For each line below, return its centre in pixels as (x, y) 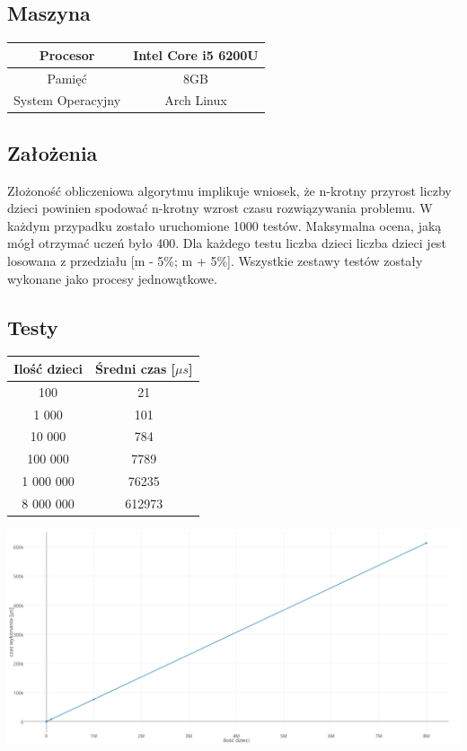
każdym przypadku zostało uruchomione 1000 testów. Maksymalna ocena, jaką (225, 225)
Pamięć (67, 78)
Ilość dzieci (48, 368)
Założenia (53, 152)
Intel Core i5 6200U (196, 54)
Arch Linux (196, 100)
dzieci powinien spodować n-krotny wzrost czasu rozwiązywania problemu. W (220, 208)
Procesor (67, 54)
